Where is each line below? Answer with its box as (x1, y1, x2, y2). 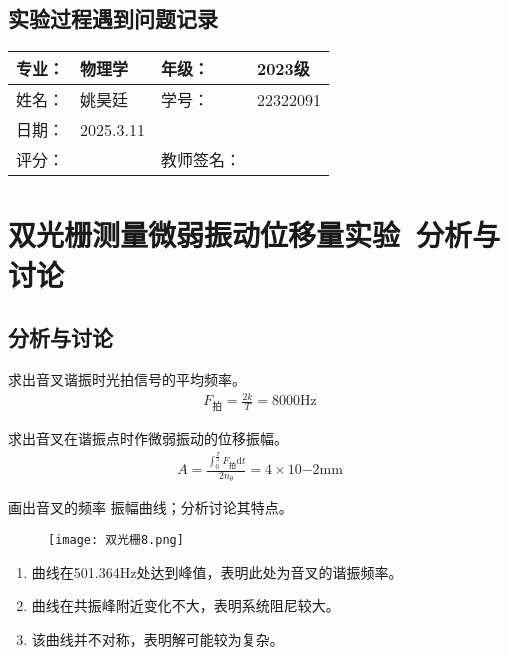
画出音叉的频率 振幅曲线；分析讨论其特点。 (8, 497, 293, 518)
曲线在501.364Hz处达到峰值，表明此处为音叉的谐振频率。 (31, 561, 403, 582)
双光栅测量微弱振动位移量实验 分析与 (8, 214, 501, 255)
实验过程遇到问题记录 (8, 3, 218, 34)
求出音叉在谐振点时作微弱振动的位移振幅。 (8, 428, 288, 449)
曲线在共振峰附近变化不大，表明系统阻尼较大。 (31, 595, 340, 616)
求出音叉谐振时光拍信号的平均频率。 (8, 368, 246, 389)
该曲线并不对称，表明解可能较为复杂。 (31, 628, 284, 649)
